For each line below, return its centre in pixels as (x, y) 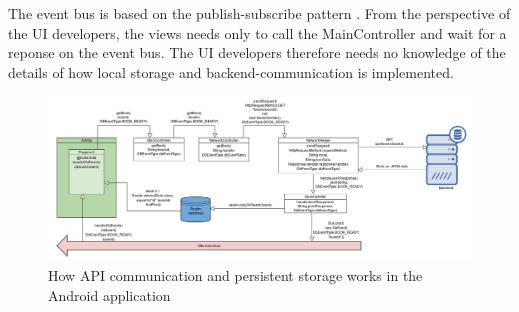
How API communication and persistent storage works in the (235, 275)
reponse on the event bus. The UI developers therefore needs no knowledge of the (257, 52)
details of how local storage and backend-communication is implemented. (231, 71)
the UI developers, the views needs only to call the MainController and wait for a (257, 32)
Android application (109, 294)
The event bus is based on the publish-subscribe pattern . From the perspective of (259, 13)
